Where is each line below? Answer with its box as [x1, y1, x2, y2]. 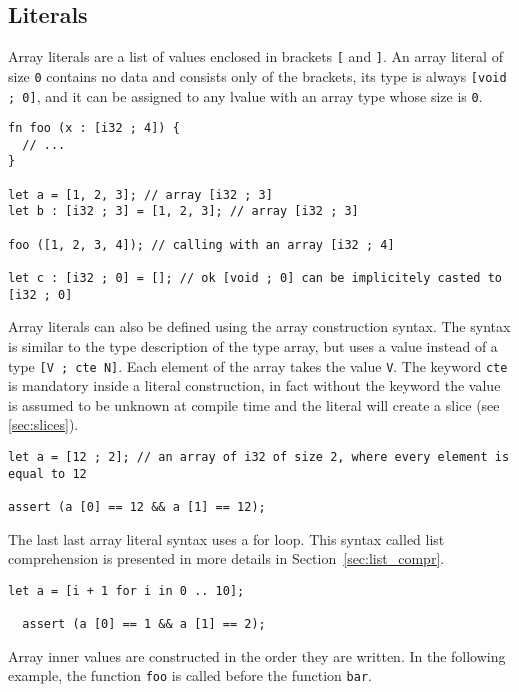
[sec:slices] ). [8, 414, 79, 435]
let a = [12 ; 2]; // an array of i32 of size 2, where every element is [8, 450, 510, 465]
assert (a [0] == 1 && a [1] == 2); [22, 617, 266, 632]
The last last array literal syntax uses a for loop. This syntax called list [8, 528, 445, 549]
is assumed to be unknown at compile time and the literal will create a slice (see [8, 394, 500, 415]
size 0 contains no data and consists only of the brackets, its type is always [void [8, 65, 507, 86]
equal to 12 [8, 466, 87, 481]
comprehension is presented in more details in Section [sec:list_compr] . [8, 548, 445, 569]
